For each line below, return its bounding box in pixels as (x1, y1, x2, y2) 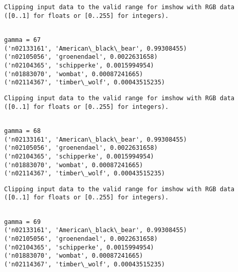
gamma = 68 (4, 127, 41, 134)
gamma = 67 (4, 36, 41, 43)
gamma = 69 (4, 218, 41, 225)
